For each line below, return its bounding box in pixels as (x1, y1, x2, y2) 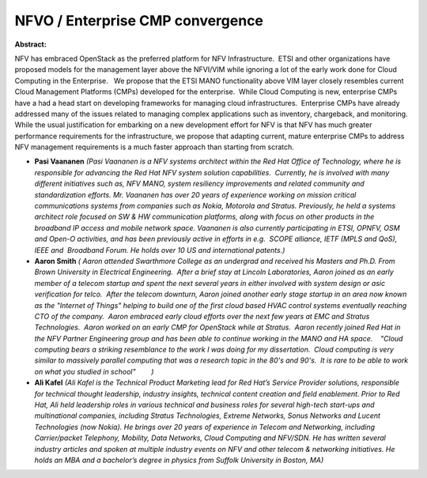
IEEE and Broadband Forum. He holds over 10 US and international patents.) (34, 245, 285, 254)
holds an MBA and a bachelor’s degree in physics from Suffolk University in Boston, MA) (34, 455, 324, 465)
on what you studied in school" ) (34, 367, 154, 376)
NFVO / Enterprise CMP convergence (14, 12, 264, 29)
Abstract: (14, 40, 47, 49)
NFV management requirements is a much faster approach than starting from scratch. (14, 142, 294, 152)
